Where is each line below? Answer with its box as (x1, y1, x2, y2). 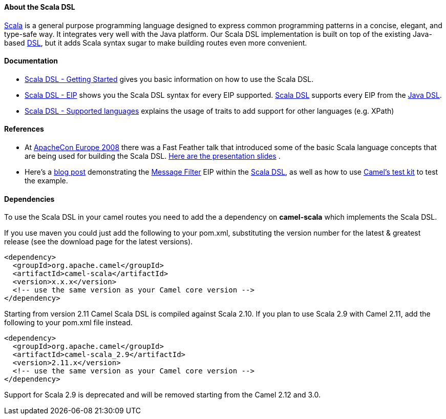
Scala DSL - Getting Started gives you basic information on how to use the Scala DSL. (25, 74, 314, 83)
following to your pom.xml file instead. (4, 318, 133, 327)
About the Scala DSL (4, 3, 75, 11)
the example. (25, 176, 68, 185)
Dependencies (4, 194, 55, 203)
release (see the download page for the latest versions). (4, 237, 193, 246)
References (4, 124, 44, 134)
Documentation (4, 56, 58, 66)
